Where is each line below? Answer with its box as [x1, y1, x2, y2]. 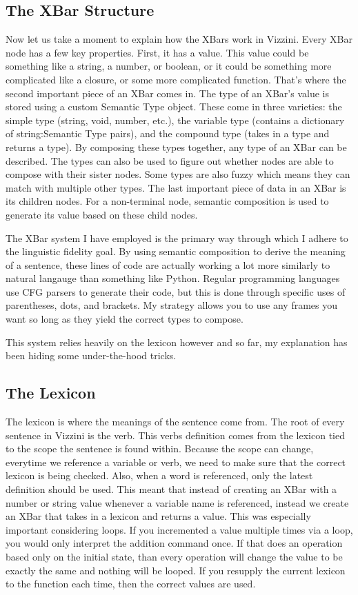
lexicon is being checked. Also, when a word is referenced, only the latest [6, 468, 313, 483]
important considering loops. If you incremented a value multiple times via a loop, [6, 522, 353, 536]
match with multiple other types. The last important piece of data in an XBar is [6, 180, 346, 194]
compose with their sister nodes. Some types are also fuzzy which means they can [6, 167, 350, 181]
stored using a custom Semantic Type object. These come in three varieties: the [6, 99, 342, 114]
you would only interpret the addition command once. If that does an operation [6, 536, 343, 550]
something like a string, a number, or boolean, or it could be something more [6, 59, 332, 73]
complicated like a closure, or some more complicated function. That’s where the [6, 72, 346, 86]
